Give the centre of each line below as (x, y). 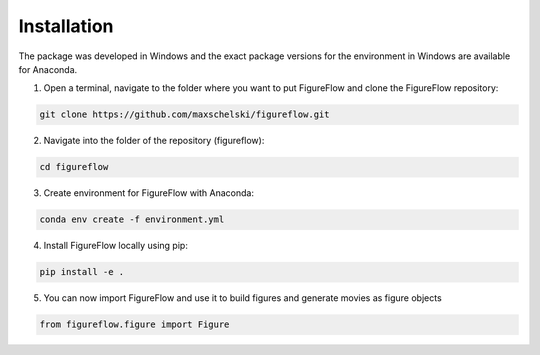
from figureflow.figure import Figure (134, 324)
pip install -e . (82, 272)
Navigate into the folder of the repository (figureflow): (154, 141)
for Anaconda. (48, 69)
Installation (66, 26)
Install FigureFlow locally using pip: (116, 246)
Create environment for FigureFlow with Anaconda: (149, 193)
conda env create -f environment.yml (132, 219)
